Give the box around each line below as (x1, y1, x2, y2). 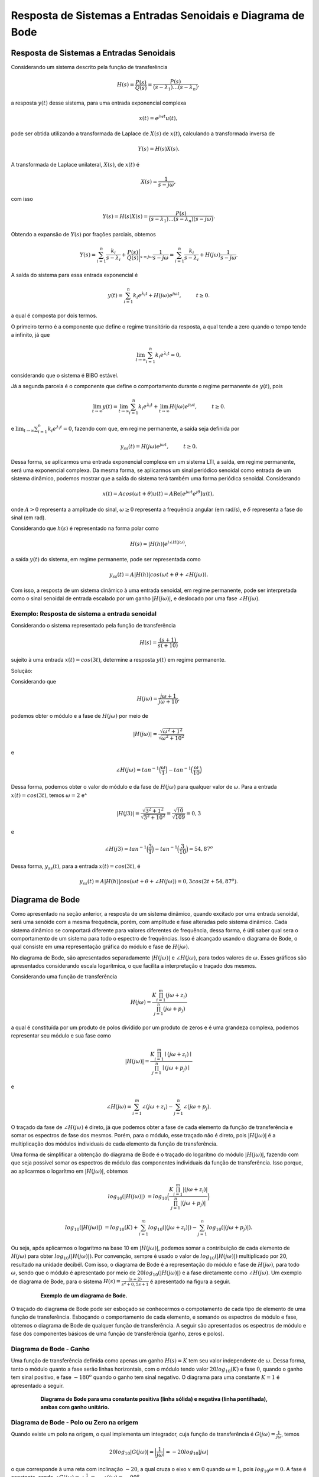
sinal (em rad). (11, 514, 47, 521)
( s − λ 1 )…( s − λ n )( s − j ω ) (148, 216, 214, 224)
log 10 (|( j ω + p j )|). (207, 1224, 253, 1232)
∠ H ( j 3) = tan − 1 (104, 845, 147, 852)
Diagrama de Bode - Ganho (11, 1345, 90, 1353)
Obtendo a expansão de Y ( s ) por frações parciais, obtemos (11, 231, 156, 238)
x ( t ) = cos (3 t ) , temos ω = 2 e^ (11, 792, 87, 799)
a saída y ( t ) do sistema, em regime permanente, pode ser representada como (11, 555, 201, 562)
